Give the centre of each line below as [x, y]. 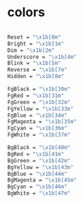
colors [26, 12]
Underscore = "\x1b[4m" [42, 57]
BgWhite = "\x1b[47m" [39, 193]
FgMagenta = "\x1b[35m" [42, 122]
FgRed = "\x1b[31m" [36, 96]
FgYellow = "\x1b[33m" [40, 109]
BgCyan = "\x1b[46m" [38, 187]
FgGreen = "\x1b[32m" [39, 102]
